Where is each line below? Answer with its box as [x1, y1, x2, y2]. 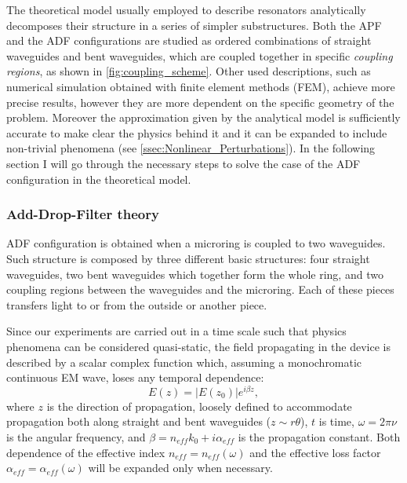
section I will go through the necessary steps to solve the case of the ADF [6, 155, 361, 171]
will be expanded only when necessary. [88, 459, 273, 476]
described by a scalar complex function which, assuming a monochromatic [6, 353, 362, 370]
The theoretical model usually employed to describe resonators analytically [6, 2, 366, 17]
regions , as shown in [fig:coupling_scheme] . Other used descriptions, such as [6, 63, 371, 79]
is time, [318, 413, 354, 430]
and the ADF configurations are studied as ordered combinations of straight [6, 32, 372, 49]
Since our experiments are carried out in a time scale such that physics [6, 323, 347, 339]
